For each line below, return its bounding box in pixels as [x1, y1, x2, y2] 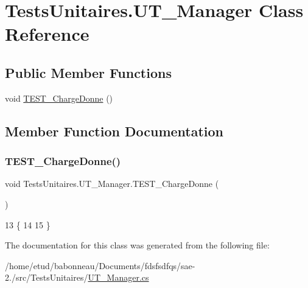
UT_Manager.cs [88, 271, 149, 284]
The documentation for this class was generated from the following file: [5, 239, 270, 251]
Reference [5, 21, 89, 46]
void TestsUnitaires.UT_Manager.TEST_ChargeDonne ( [5, 177, 219, 190]
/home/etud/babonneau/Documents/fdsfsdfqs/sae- [5, 259, 195, 272]
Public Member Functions [5, 63, 172, 82]
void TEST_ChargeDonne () [5, 91, 113, 104]
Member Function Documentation [5, 121, 224, 140]
